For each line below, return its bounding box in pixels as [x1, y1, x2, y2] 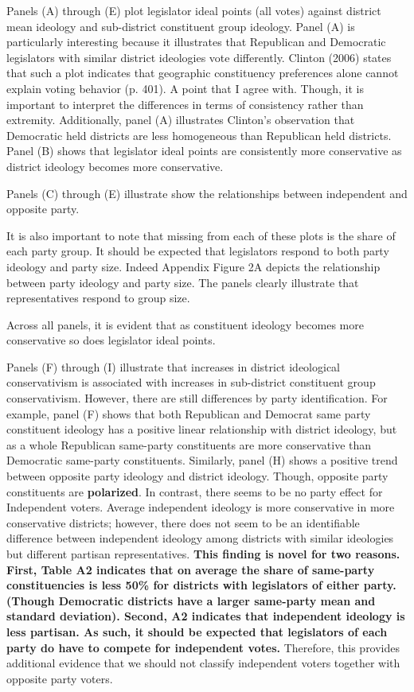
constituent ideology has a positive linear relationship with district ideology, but [6, 421, 397, 437]
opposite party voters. [6, 670, 113, 686]
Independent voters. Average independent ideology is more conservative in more [6, 499, 395, 515]
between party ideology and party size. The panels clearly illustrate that [6, 274, 359, 290]
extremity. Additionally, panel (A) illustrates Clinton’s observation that [6, 111, 355, 128]
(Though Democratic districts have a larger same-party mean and [6, 592, 376, 608]
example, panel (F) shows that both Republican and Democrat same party [6, 405, 371, 422]
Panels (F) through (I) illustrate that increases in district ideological [6, 358, 341, 375]
